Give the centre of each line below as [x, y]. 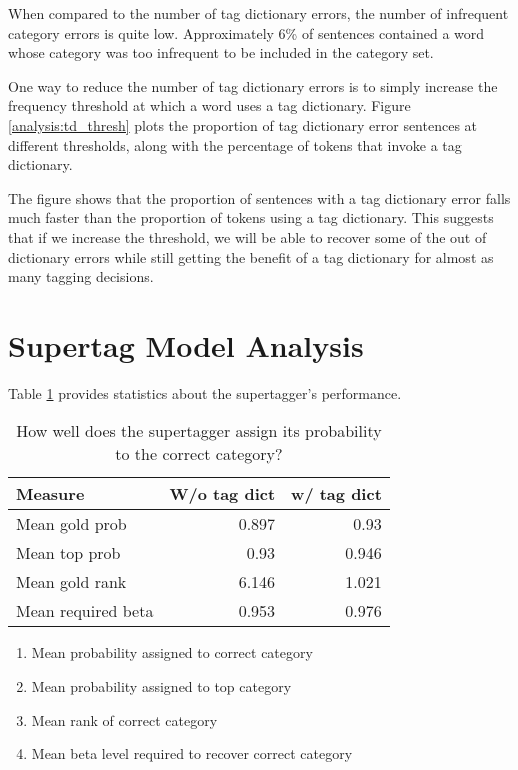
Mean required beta [85, 611]
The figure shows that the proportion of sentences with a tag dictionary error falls [259, 197]
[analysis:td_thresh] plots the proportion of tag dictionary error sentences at [243, 124]
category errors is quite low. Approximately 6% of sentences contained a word [246, 32]
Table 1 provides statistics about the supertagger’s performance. [205, 392]
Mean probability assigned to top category [161, 686]
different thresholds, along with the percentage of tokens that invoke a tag [235, 144]
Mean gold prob [71, 524]
